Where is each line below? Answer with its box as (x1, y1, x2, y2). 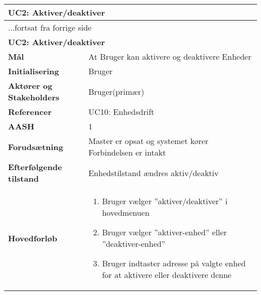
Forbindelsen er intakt (88, 146, 166, 158)
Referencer (8, 106, 52, 117)
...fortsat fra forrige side (8, 22, 92, 33)
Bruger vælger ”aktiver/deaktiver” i (102, 195, 228, 207)
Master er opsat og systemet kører (88, 135, 208, 146)
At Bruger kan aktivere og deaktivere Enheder (88, 51, 251, 62)
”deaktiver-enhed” (102, 238, 166, 249)
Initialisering (8, 65, 59, 77)
